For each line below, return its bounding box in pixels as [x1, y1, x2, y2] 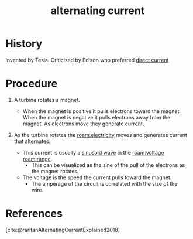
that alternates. [13, 138, 51, 145]
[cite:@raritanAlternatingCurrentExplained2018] [5, 226, 120, 233]
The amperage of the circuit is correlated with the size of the [31, 180, 178, 187]
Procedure [5, 77, 58, 90]
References [5, 207, 63, 220]
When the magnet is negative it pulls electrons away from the [22, 114, 171, 121]
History [5, 37, 43, 50]
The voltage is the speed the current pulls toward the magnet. [22, 174, 172, 181]
